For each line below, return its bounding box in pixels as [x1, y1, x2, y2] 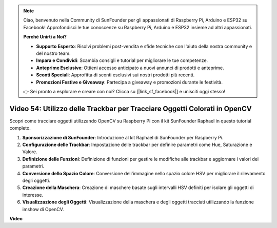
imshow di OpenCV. [22, 206, 64, 212]
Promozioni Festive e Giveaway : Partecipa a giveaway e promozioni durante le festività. [36, 79, 223, 85]
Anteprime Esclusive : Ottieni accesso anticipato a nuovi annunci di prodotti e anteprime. [36, 65, 224, 71]
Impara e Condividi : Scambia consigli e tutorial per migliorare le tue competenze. [36, 57, 208, 64]
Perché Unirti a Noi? [23, 34, 67, 40]
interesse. [22, 192, 44, 198]
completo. [9, 125, 31, 131]
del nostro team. [36, 50, 71, 56]
